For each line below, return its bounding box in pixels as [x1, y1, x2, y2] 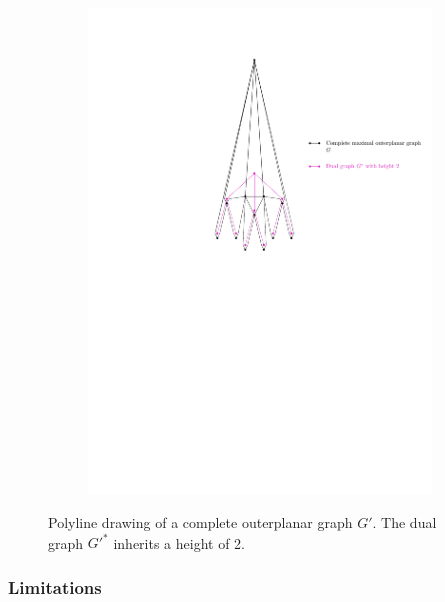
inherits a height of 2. [113, 532, 246, 553]
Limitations [8, 574, 102, 599]
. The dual [372, 512, 437, 533]
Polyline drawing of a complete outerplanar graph [48, 512, 353, 533]
